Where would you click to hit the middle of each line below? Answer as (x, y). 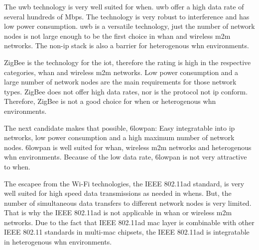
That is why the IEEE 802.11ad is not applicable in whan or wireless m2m (118, 212)
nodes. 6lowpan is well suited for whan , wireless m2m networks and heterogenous (128, 147)
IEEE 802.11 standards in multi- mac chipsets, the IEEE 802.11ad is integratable (127, 232)
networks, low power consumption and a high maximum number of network (119, 137)
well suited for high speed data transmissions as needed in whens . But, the (118, 193)
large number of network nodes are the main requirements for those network (120, 82)
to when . (17, 166)
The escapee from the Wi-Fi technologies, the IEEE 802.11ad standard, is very (124, 183)
